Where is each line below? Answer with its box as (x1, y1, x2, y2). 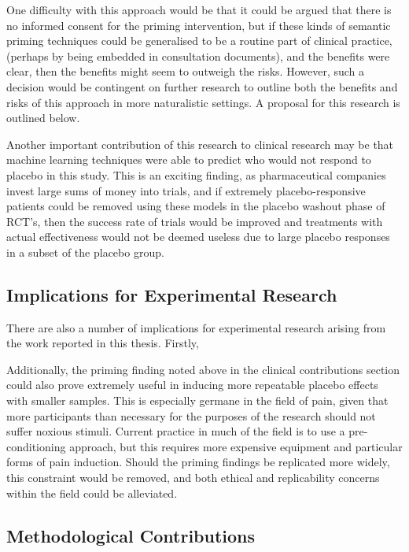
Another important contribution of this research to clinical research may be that (6, 135, 394, 152)
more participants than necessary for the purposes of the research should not (6, 407, 376, 424)
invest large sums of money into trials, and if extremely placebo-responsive (6, 182, 366, 198)
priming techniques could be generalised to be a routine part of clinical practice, (6, 32, 392, 49)
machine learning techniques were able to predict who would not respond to (6, 151, 371, 168)
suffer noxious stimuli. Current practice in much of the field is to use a (6, 423, 345, 439)
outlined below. (6, 109, 80, 126)
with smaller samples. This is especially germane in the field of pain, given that (6, 392, 389, 409)
